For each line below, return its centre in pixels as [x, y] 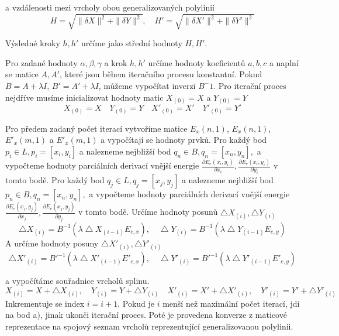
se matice [22, 74]
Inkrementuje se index [45, 303]
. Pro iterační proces [250, 85]
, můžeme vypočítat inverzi [147, 85]
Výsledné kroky [33, 43]
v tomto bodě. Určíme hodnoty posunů [148, 212]
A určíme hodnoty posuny [52, 243]
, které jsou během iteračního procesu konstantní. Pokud [161, 74]
